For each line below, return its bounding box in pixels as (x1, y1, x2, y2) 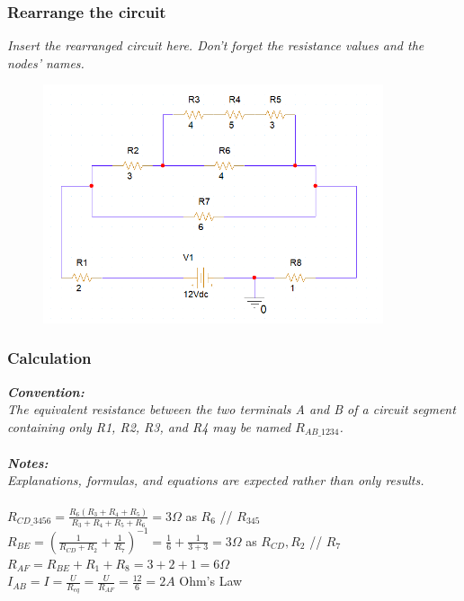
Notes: (7, 453, 49, 472)
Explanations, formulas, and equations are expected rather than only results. (7, 471, 424, 490)
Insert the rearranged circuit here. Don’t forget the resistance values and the (7, 36, 424, 55)
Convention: (7, 382, 85, 401)
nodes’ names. (7, 53, 85, 72)
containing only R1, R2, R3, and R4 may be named (7, 417, 291, 436)
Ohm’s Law (179, 571, 243, 590)
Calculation (7, 347, 92, 369)
